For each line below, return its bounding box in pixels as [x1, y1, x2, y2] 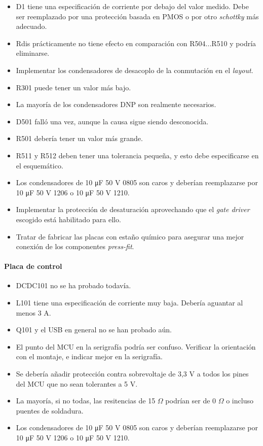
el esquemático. [16, 160, 63, 170]
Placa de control [4, 261, 62, 271]
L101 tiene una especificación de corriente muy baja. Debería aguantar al [16, 297, 243, 308]
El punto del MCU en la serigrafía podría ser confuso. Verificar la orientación [16, 341, 256, 352]
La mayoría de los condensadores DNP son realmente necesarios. [16, 99, 216, 110]
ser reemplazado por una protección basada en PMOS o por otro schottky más [16, 11, 259, 21]
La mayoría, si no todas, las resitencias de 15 [16, 395, 156, 406]
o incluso [226, 395, 253, 406]
